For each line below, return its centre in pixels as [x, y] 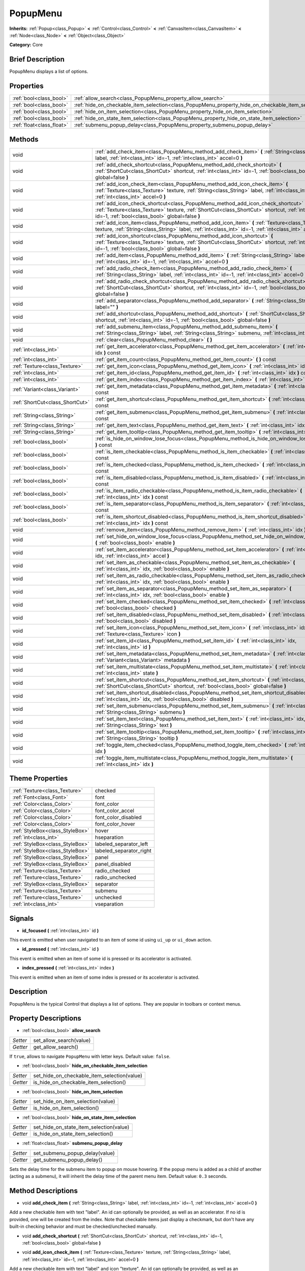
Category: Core [26, 45]
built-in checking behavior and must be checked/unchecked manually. [83, 1227]
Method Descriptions [44, 1191]
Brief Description [37, 59]
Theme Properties [39, 779]
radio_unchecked [116, 877]
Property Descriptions [45, 1019]
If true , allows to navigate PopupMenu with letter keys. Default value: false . [90, 1056]
